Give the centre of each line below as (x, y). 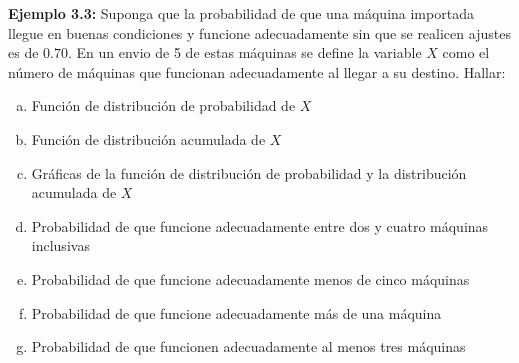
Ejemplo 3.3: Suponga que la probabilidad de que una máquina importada (241, 13)
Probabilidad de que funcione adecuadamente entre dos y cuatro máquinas (260, 225)
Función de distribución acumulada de (148, 138)
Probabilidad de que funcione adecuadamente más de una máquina (236, 312)
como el (466, 52)
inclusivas (60, 245)
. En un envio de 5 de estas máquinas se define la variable (244, 52)
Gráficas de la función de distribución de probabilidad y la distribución (249, 172)
